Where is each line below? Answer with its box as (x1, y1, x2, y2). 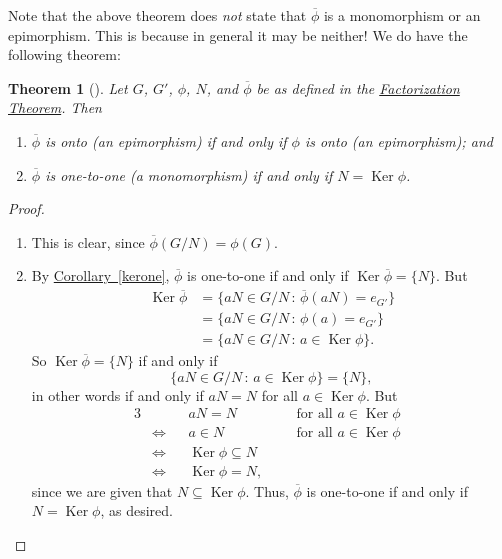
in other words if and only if (31, 384, 204, 405)
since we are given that (31, 480, 173, 501)
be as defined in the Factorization (256, 77, 460, 98)
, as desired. (100, 500, 173, 521)
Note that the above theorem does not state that (8, 5, 307, 25)
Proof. (8, 198, 45, 219)
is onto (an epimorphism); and (304, 130, 493, 151)
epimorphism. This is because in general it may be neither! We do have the (8, 24, 468, 45)
